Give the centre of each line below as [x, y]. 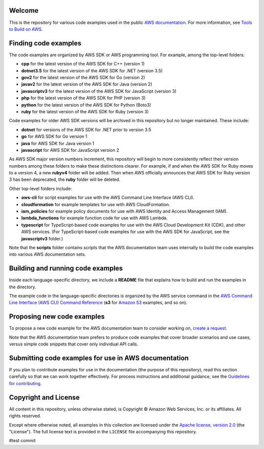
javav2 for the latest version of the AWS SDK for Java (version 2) [87, 84]
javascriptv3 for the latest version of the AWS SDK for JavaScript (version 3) [99, 91]
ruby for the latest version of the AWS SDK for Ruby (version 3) [85, 111]
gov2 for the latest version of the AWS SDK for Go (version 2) [83, 77]
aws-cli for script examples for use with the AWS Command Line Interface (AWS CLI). [108, 197]
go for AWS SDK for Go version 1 [54, 136]
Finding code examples [45, 43]
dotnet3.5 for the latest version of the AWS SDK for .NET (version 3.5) [92, 70]
